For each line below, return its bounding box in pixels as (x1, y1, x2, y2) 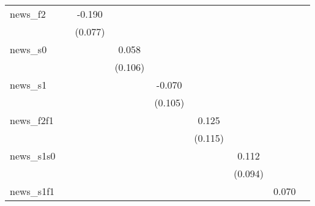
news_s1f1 (10, 184, 55, 198)
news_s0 (10, 42, 47, 56)
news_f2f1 (10, 113, 54, 127)
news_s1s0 (10, 149, 56, 163)
